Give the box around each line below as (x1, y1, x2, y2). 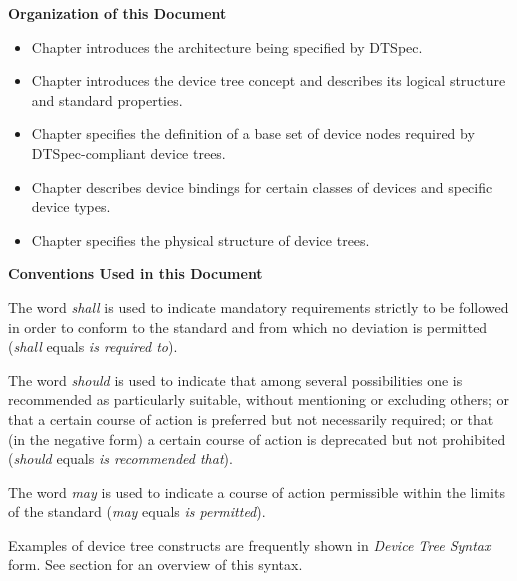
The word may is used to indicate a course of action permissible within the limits (8, 481, 505, 502)
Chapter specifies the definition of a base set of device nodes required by (31, 123, 475, 144)
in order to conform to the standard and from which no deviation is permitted (8, 316, 488, 337)
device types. (31, 196, 111, 217)
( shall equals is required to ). (8, 336, 178, 357)
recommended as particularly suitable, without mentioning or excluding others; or (8, 389, 510, 410)
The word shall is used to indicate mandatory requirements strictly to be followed (8, 296, 509, 317)
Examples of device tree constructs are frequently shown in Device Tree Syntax (8, 534, 491, 555)
